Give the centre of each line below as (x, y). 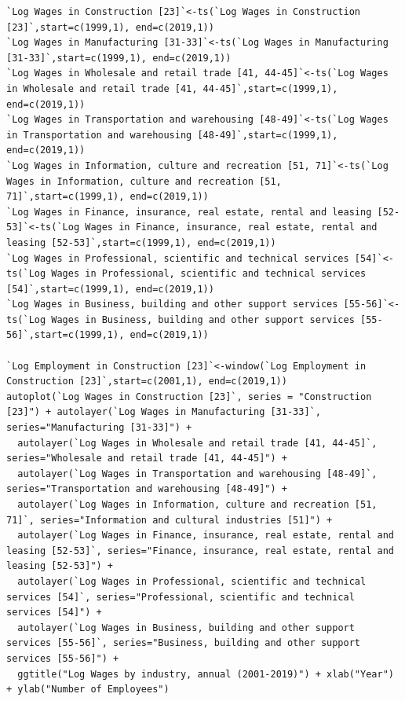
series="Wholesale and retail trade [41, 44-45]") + (147, 459)
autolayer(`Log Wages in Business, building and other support (186, 628)
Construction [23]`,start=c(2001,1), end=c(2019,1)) (147, 382)
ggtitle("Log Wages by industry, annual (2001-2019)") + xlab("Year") (206, 674)
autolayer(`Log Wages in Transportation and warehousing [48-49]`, (197, 473)
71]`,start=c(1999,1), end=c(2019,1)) (108, 197)
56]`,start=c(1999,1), (66, 335)
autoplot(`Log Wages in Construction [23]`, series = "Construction (189, 396)
